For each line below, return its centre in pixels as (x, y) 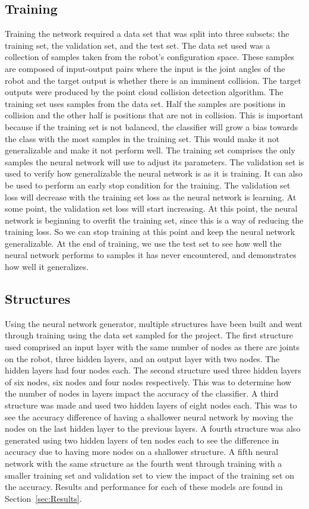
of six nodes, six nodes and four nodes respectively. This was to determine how (148, 381)
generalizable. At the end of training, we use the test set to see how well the (143, 243)
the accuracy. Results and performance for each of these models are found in (144, 487)
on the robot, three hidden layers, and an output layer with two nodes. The (142, 358)
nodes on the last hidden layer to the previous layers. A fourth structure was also (153, 428)
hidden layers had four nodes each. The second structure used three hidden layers (153, 370)
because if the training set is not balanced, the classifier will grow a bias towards (152, 126)
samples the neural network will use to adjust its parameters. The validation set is (154, 161)
